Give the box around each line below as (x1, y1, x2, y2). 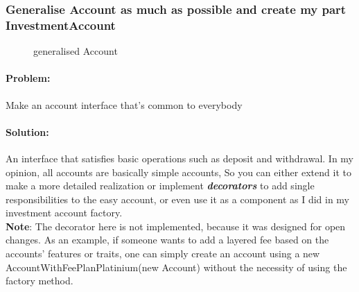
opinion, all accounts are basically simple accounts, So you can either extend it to (6, 164, 351, 179)
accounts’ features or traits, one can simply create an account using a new (6, 246, 320, 261)
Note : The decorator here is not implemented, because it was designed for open (6, 218, 346, 233)
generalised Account (33, 44, 118, 58)
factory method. (6, 273, 73, 288)
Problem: (6, 71, 51, 85)
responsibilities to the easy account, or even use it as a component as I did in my (6, 191, 350, 206)
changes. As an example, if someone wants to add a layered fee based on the (6, 232, 329, 247)
